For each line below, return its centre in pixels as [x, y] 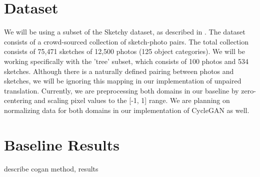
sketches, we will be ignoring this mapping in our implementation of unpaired [123, 81]
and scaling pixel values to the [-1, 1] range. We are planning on [132, 100]
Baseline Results [62, 144]
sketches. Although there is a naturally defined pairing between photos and [119, 71]
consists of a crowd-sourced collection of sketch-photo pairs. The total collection [126, 41]
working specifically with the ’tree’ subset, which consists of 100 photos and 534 [126, 61]
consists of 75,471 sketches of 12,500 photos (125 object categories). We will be [124, 51]
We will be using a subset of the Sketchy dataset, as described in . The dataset [125, 32]
